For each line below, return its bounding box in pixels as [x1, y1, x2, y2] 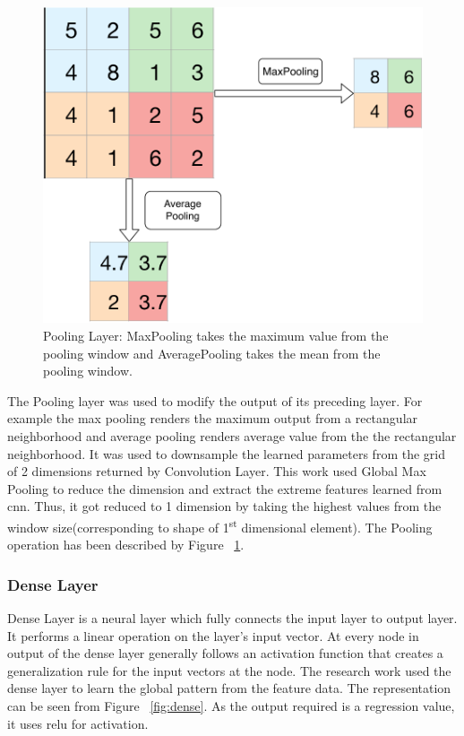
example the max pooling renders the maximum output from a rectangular [7, 409, 418, 428]
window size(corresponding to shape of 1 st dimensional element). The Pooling [7, 515, 433, 536]
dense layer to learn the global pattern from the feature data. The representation [7, 679, 451, 697]
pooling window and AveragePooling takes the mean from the [43, 343, 381, 362]
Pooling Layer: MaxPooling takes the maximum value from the [43, 325, 389, 344]
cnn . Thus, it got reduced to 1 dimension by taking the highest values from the [7, 497, 442, 515]
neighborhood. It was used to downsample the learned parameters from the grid [7, 444, 445, 463]
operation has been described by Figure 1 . [7, 535, 245, 554]
